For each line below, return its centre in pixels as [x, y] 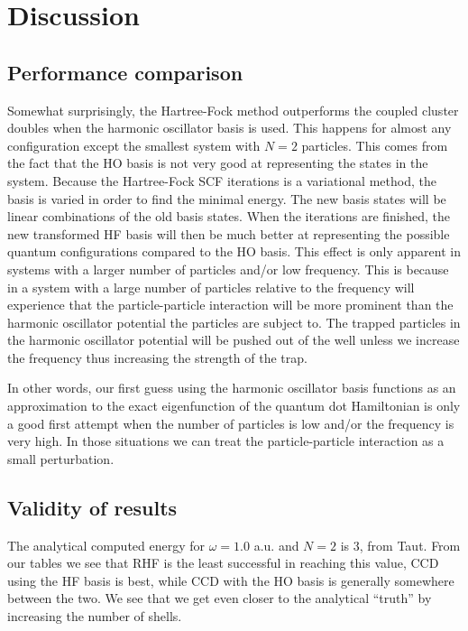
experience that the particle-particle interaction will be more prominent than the [230, 305]
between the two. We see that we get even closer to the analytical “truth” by [220, 598]
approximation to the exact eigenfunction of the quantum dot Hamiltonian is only [234, 406]
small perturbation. [61, 458]
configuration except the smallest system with [134, 145]
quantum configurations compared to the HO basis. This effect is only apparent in [234, 251]
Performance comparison [125, 72]
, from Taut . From [410, 545]
